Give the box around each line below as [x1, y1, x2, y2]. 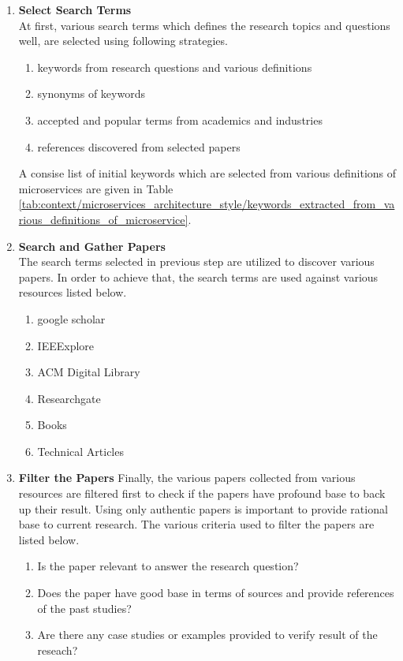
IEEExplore [37, 337, 95, 353]
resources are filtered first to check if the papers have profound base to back [18, 485, 386, 502]
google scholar [37, 310, 106, 327]
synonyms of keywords [37, 85, 145, 102]
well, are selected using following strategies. [18, 32, 228, 49]
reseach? [37, 641, 78, 658]
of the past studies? [37, 599, 132, 616]
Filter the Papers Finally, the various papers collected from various [18, 469, 356, 486]
